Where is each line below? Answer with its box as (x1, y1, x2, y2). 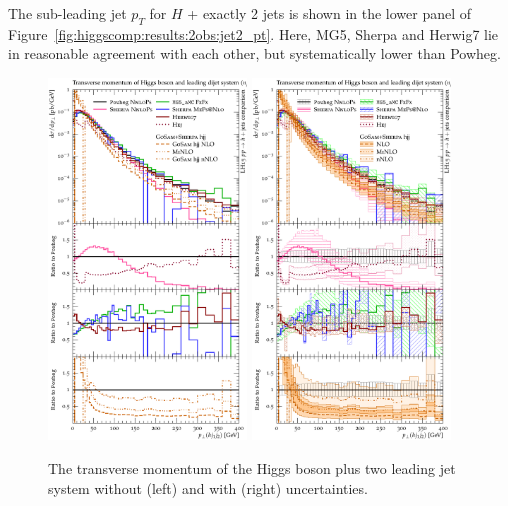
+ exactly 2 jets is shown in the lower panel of (187, 3, 472, 23)
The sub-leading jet (8, 3, 127, 23)
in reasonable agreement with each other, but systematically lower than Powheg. (8, 43, 501, 64)
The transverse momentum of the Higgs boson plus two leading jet (48, 458, 456, 478)
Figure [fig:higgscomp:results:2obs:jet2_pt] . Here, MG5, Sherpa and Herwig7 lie (8, 23, 499, 44)
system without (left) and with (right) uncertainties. (48, 477, 368, 498)
